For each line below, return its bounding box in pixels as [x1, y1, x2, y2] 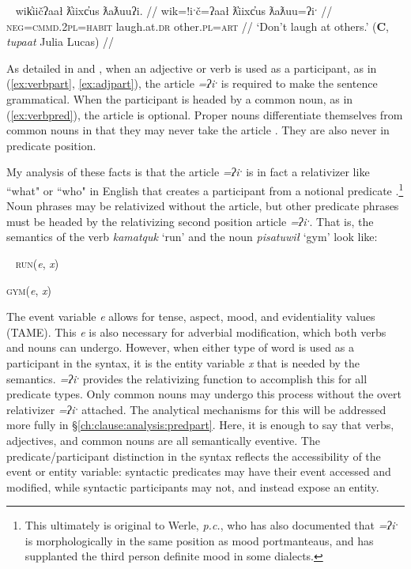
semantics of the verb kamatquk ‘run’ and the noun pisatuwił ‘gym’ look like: [6, 228, 378, 245]
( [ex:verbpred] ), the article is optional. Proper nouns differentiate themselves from [6, 106, 403, 122]
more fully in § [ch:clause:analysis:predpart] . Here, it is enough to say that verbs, [6, 416, 394, 433]
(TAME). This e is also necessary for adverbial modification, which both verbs [6, 323, 386, 340]
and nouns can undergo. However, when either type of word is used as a [6, 339, 354, 356]
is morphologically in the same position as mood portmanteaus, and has [25, 532, 374, 548]
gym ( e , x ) [6, 281, 51, 298]
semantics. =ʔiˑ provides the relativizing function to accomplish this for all [6, 370, 368, 386]
